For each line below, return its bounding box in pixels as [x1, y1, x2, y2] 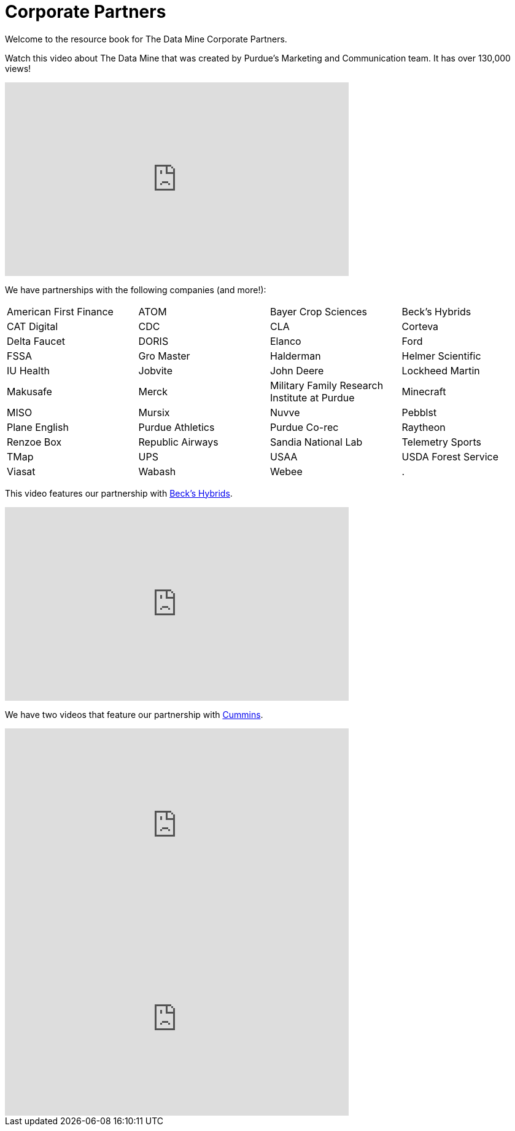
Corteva [401, 320, 439, 333]
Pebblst [401, 406, 437, 419]
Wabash [138, 465, 176, 478]
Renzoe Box [7, 435, 62, 448]
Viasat [7, 465, 36, 478]
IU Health [7, 364, 50, 377]
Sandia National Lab [270, 435, 363, 448]
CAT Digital [7, 320, 58, 333]
